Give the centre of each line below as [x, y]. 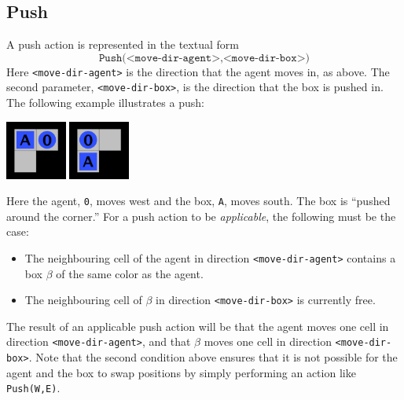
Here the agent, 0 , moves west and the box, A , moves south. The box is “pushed [198, 201]
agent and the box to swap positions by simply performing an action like [181, 372]
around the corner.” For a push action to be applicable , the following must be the [201, 216]
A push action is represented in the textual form [123, 44]
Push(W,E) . [33, 388]
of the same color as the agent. [130, 273]
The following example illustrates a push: [105, 103]
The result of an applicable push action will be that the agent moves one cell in [198, 326]
